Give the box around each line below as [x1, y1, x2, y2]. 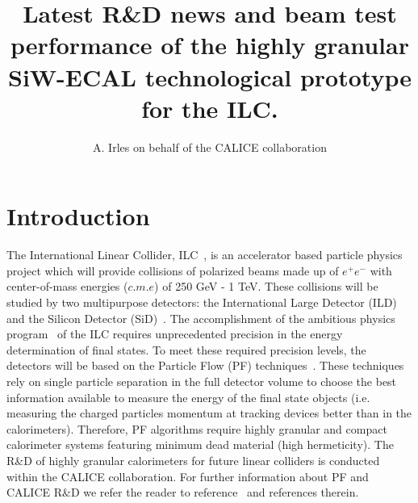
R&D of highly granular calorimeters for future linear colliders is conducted [6, 451, 380, 468]
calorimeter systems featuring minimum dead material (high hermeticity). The [6, 436, 394, 453]
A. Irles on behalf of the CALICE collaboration [93, 138, 327, 155]
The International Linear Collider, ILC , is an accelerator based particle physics [6, 246, 403, 263]
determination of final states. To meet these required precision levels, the [6, 341, 366, 358]
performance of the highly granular [10, 28, 409, 61]
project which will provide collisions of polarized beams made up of [6, 262, 339, 279]
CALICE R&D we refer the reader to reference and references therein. [6, 484, 359, 501]
